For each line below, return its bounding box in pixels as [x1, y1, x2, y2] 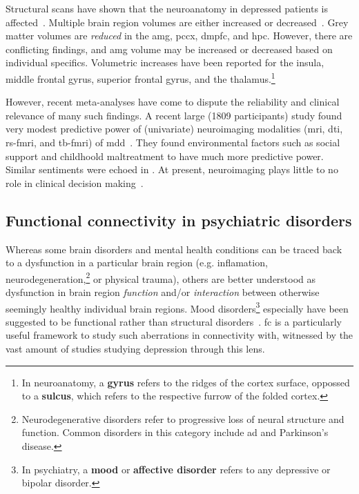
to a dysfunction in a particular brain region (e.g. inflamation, [6, 255, 268, 270]
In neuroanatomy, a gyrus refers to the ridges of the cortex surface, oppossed [21, 375, 350, 389]
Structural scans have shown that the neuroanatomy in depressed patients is [6, 1, 328, 15]
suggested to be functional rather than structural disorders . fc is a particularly [6, 314, 342, 328]
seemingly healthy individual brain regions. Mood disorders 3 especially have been [6, 299, 349, 315]
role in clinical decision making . [6, 175, 144, 190]
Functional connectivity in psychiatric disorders [6, 209, 352, 230]
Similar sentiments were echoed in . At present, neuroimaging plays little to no [6, 162, 338, 177]
